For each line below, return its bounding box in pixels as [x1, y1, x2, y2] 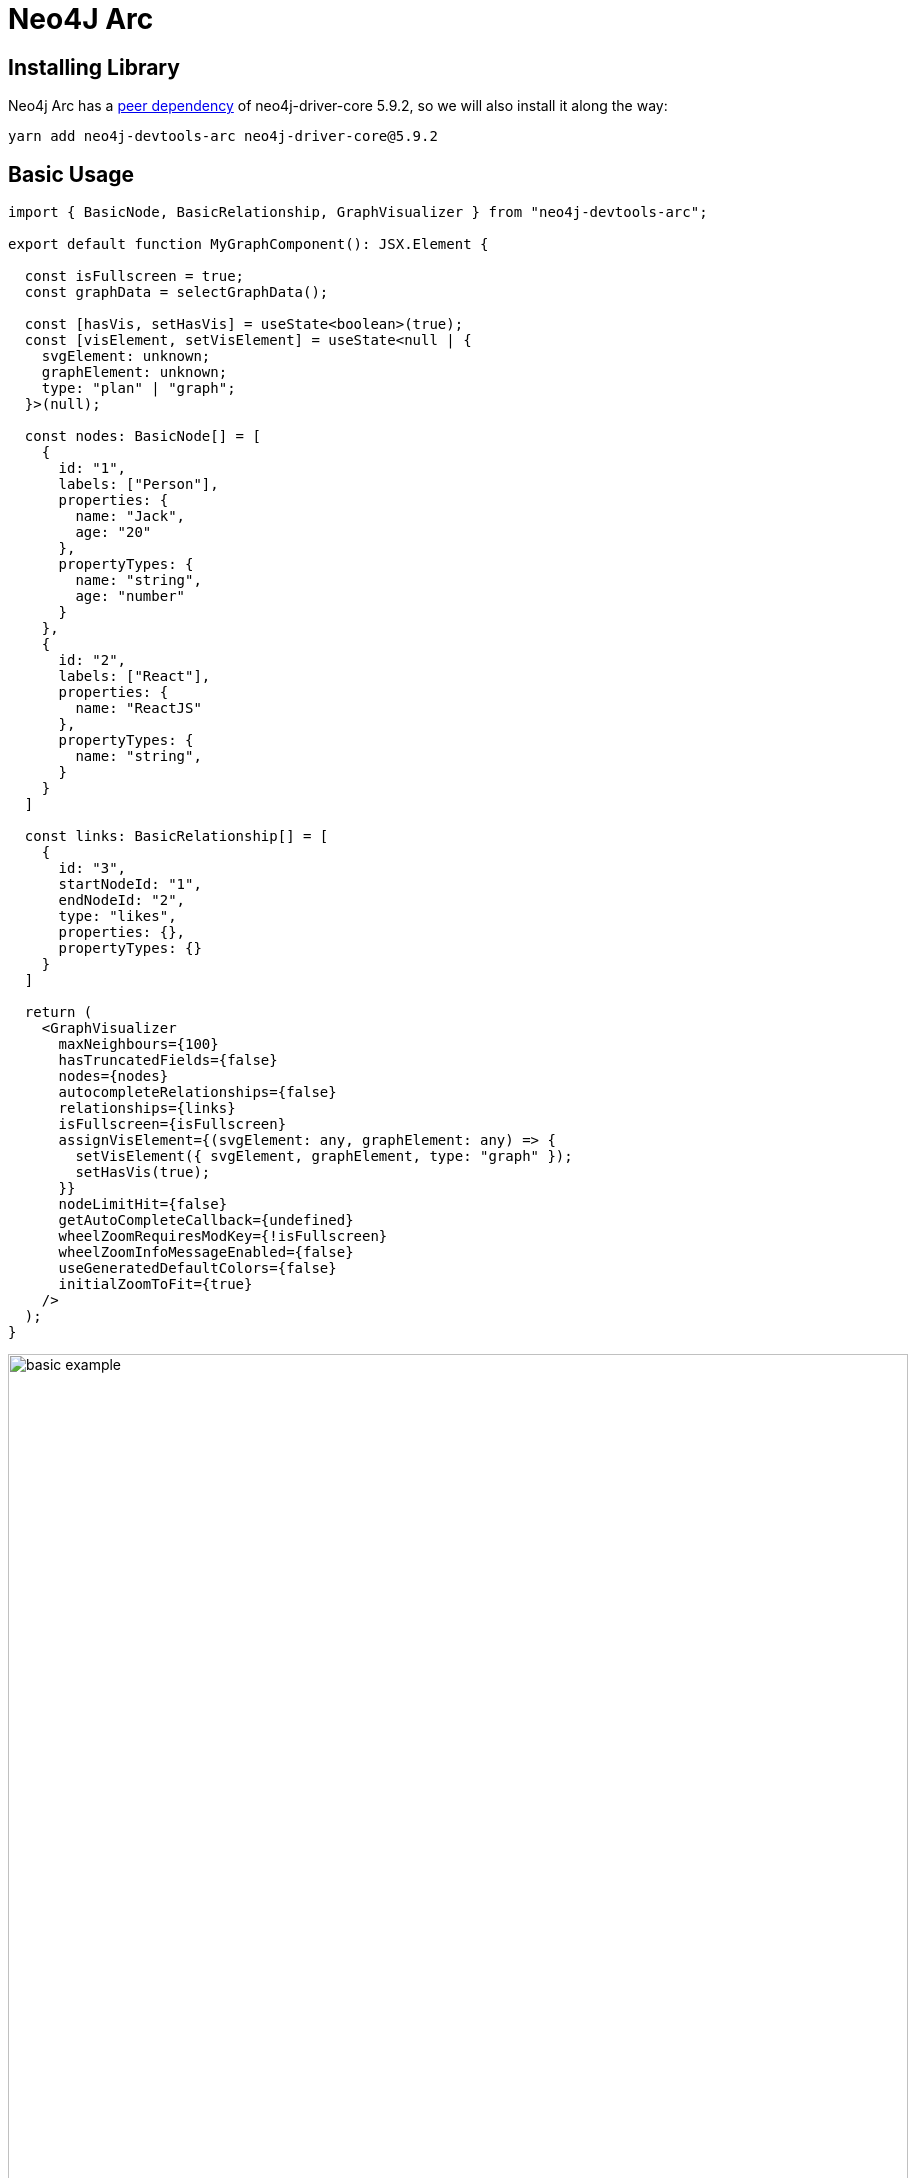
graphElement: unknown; [41, 364, 228, 381]
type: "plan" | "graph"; [41, 380, 236, 397]
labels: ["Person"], [58, 476, 219, 493]
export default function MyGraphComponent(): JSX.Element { [8, 236, 489, 253]
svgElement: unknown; [41, 348, 211, 365]
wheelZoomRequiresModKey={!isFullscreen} [58, 1228, 388, 1245]
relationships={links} [58, 1100, 236, 1117]
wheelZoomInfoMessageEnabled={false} [58, 1244, 354, 1261]
